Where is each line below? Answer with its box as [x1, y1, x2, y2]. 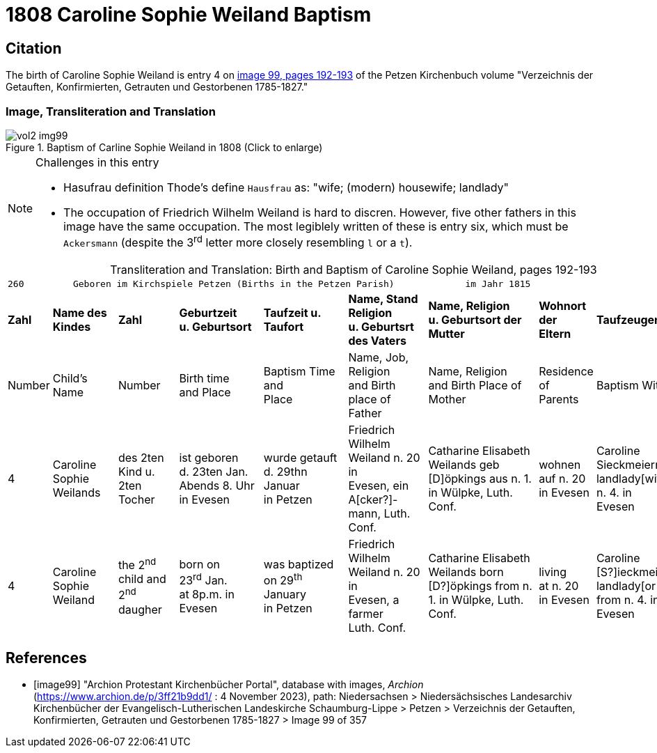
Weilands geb [428, 458, 500, 472]
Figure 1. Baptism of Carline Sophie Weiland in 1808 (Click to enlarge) [6, 141, 323, 153]
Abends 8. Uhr [179, 479, 255, 493]
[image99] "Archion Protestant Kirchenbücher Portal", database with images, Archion [33, 678, 424, 691]
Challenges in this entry [35, 155, 159, 169]
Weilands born [428, 565, 504, 580]
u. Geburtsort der [428, 313, 522, 327]
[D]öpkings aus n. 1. [428, 472, 532, 486]
